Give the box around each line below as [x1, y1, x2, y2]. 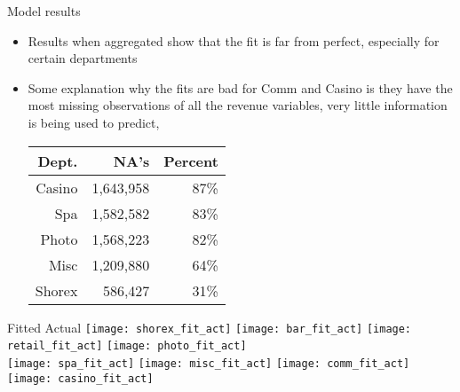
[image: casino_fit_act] [7, 372, 154, 385]
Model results [7, 2, 81, 20]
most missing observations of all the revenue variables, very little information [28, 96, 448, 114]
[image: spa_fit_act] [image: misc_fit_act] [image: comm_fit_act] [7, 357, 410, 370]
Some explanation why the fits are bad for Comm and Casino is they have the [28, 78, 453, 97]
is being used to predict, [28, 113, 160, 131]
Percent [163, 150, 218, 171]
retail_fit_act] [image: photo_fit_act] [7, 340, 247, 353]
